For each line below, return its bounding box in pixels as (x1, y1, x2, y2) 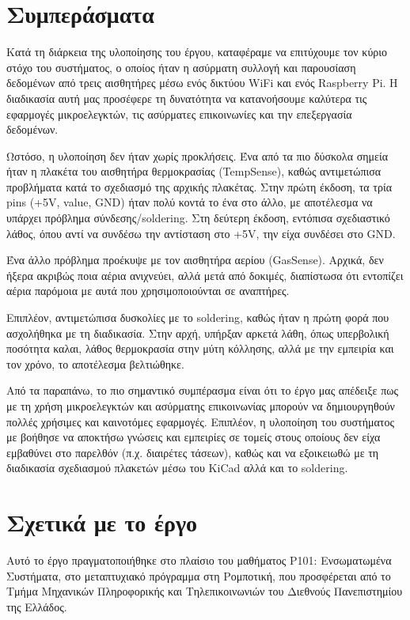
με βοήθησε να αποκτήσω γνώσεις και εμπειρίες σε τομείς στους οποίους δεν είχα (6, 429, 381, 445)
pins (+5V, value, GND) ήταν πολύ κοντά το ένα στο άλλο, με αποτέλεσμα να (6, 194, 373, 210)
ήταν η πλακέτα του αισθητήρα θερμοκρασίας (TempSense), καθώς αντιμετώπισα (6, 163, 382, 180)
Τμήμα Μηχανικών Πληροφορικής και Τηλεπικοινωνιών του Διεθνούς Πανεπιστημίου (6, 583, 403, 599)
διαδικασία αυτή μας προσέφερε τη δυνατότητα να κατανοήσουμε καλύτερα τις (6, 89, 367, 106)
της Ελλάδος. (6, 598, 67, 614)
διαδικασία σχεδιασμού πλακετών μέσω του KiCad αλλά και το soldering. (6, 459, 348, 476)
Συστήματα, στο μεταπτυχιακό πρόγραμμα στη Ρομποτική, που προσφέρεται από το (6, 567, 391, 584)
